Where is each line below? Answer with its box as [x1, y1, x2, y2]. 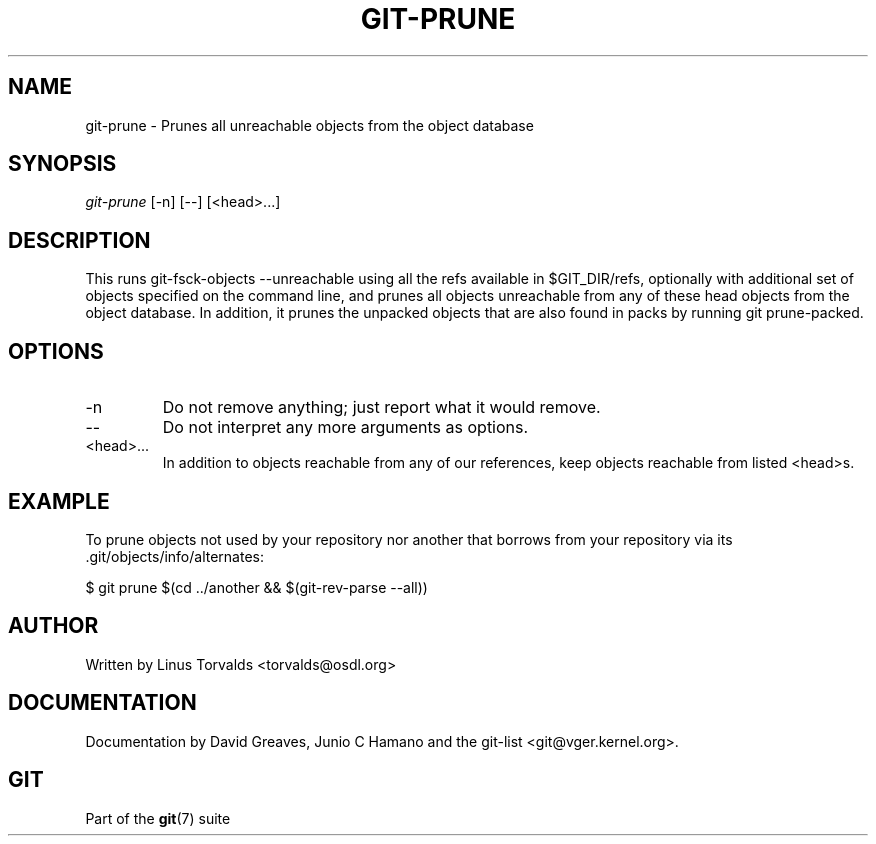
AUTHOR [8, 613, 99, 639]
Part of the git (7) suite [85, 809, 231, 827]
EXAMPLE [8, 488, 110, 514]
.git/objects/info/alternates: [85, 547, 265, 565]
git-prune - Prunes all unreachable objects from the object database [85, 116, 534, 134]
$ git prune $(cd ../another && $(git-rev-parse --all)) [85, 578, 428, 596]
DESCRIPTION [8, 227, 151, 253]
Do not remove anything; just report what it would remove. [162, 397, 601, 418]
